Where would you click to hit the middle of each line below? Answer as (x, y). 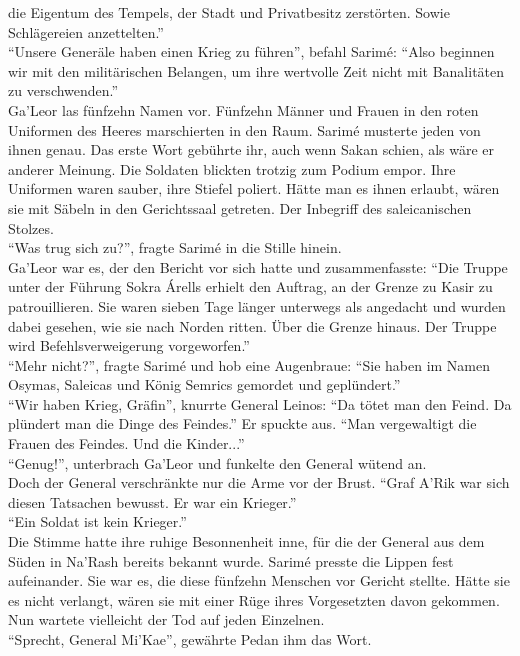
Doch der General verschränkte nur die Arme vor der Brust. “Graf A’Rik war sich (259, 482)
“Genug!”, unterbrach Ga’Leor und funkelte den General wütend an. (217, 462)
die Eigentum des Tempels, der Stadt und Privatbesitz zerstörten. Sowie (229, 12)
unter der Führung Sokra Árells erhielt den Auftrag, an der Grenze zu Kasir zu (250, 286)
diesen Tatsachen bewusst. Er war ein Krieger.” (152, 501)
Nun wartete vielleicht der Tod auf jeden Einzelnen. (166, 619)
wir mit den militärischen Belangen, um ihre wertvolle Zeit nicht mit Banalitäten (256, 70)
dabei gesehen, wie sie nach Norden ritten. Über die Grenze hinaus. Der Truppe (252, 325)
